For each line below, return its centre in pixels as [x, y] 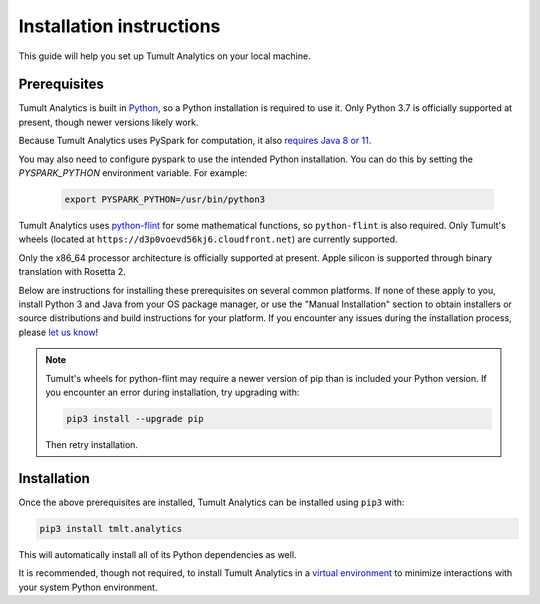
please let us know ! [58, 332]
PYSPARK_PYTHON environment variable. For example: [133, 173]
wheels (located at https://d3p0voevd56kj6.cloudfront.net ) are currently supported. [208, 239]
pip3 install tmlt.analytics [111, 528]
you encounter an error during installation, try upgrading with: [172, 392]
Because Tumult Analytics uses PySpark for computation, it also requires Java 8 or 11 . [195, 141]
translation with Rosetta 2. [72, 272]
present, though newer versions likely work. [108, 122]
